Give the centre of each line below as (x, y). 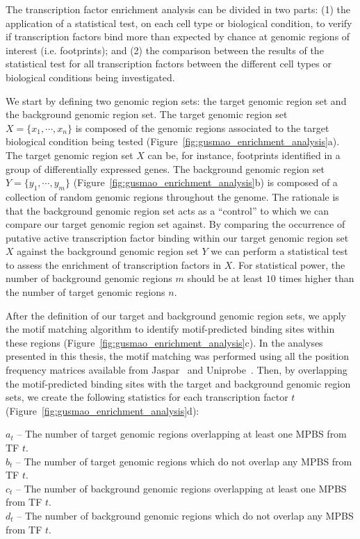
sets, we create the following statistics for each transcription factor (147, 397)
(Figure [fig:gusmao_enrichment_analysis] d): (103, 410)
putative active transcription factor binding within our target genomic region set (177, 237)
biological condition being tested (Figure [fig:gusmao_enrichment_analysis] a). (173, 141)
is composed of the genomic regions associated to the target (202, 127)
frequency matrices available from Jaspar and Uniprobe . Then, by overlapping (177, 370)
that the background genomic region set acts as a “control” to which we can (167, 210)
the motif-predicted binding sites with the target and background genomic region (178, 383)
